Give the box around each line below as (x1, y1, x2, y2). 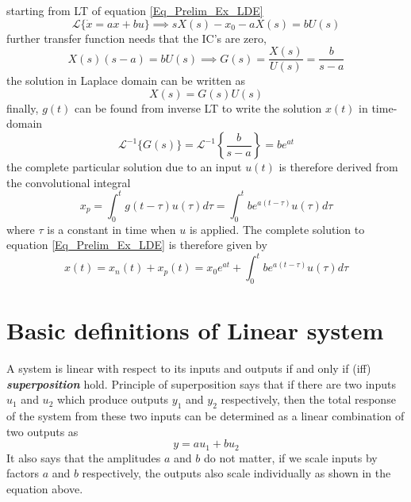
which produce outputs (56, 391, 169, 408)
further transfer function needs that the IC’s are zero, (6, 29, 267, 46)
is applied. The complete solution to (189, 220, 365, 237)
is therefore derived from (278, 159, 398, 175)
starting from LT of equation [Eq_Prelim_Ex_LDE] (6, 2, 263, 18)
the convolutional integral (6, 174, 131, 190)
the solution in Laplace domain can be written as (6, 72, 245, 89)
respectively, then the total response (221, 391, 396, 408)
